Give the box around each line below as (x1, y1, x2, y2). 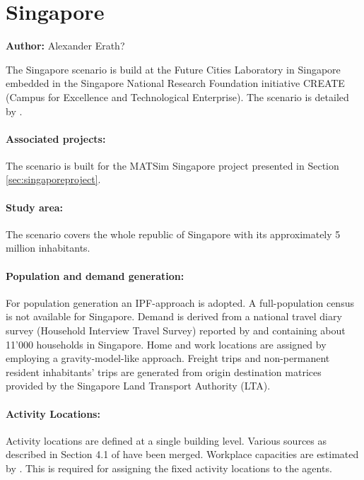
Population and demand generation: (6, 268, 184, 283)
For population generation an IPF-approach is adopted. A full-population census (6, 295, 354, 310)
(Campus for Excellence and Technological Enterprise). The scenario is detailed (6, 89, 349, 104)
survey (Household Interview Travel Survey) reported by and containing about (6, 323, 346, 338)
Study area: (6, 199, 64, 214)
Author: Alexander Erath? (6, 38, 125, 53)
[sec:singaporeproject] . (6, 172, 101, 187)
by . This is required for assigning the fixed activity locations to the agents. (6, 461, 332, 475)
